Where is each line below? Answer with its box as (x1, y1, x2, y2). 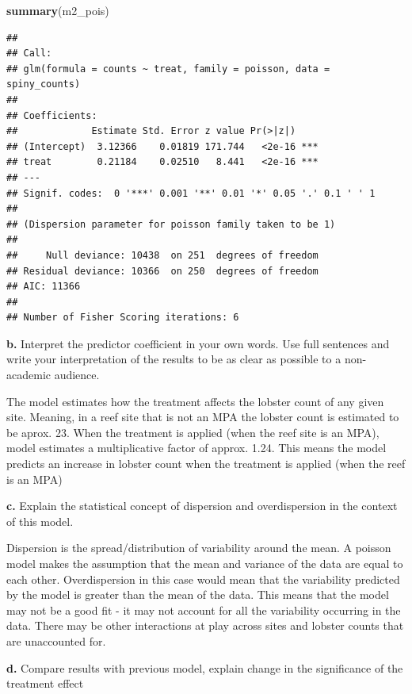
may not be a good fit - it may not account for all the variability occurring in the (6, 601, 401, 618)
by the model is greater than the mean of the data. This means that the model (6, 586, 389, 603)
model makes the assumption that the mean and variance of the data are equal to (6, 555, 403, 571)
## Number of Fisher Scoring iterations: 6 (6, 312, 239, 324)
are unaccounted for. (6, 632, 106, 649)
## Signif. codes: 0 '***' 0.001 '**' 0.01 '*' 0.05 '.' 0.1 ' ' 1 (6, 187, 376, 199)
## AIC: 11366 (6, 281, 81, 293)
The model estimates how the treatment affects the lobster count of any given (6, 393, 384, 409)
